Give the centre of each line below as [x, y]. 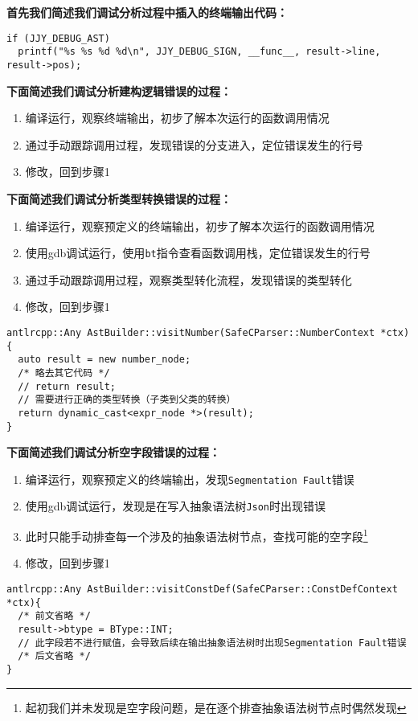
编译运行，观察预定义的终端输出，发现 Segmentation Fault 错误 [190, 479]
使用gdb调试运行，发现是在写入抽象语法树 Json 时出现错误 [176, 506]
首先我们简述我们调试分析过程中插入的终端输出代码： [147, 12]
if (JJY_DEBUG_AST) [58, 38]
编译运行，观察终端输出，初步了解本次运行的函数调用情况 [177, 118]
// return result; [67, 386]
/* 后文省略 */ [54, 656]
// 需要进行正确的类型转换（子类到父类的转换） [127, 400]
